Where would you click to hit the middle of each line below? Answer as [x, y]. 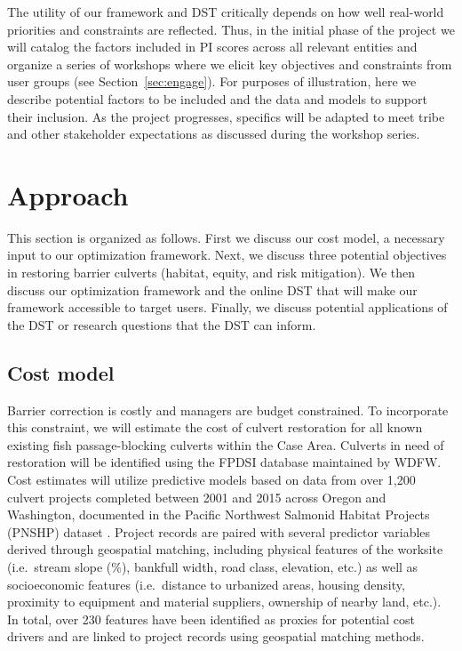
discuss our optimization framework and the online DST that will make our [212, 289]
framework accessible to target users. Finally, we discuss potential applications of [227, 307]
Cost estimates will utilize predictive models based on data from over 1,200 [211, 480]
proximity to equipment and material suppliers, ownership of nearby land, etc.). [224, 602]
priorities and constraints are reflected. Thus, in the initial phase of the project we [231, 29]
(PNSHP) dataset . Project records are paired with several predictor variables [219, 531]
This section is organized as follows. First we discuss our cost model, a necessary [226, 237]
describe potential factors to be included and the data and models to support [217, 98]
